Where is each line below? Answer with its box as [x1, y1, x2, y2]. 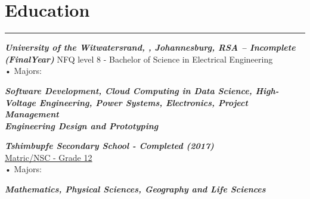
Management [5, 108, 59, 120]
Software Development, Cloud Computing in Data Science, [5, 84, 252, 97]
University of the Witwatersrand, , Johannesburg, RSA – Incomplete [5, 41, 296, 54]
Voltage [5, 96, 36, 108]
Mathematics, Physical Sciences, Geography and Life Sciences [5, 183, 266, 195]
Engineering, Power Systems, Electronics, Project [39, 96, 248, 108]
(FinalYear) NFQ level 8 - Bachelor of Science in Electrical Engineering [5, 52, 273, 65]
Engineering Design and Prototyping [5, 119, 159, 132]
